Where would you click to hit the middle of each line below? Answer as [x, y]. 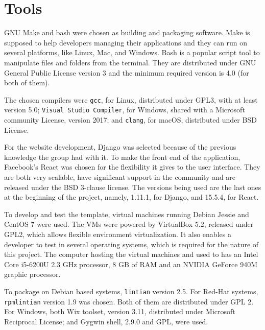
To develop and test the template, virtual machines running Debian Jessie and [127, 214]
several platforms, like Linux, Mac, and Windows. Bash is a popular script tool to [132, 52]
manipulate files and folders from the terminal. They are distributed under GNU [130, 62]
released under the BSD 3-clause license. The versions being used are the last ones [133, 187]
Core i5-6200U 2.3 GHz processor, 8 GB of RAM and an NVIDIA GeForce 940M [131, 264]
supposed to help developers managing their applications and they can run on [126, 42]
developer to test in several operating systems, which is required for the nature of [131, 244]
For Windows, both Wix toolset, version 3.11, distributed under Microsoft [120, 311]
